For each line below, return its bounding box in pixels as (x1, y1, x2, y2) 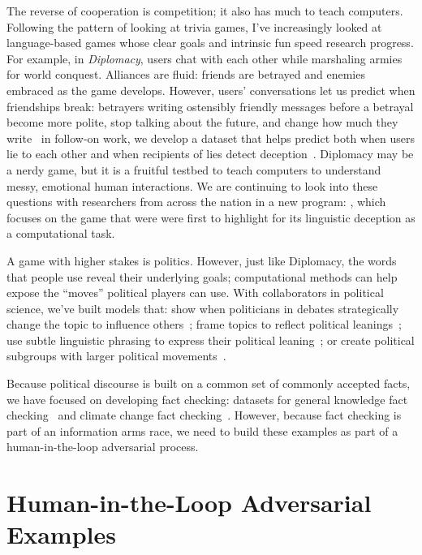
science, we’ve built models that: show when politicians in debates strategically (6, 299, 399, 316)
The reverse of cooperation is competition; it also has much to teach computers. (6, 2, 403, 19)
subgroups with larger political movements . (6, 347, 226, 364)
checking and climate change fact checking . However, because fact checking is (6, 407, 402, 424)
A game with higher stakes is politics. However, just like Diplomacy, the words (6, 252, 397, 269)
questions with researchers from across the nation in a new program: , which (6, 193, 386, 210)
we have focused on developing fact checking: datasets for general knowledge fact (6, 390, 408, 407)
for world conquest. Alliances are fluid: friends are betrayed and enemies (6, 66, 365, 83)
